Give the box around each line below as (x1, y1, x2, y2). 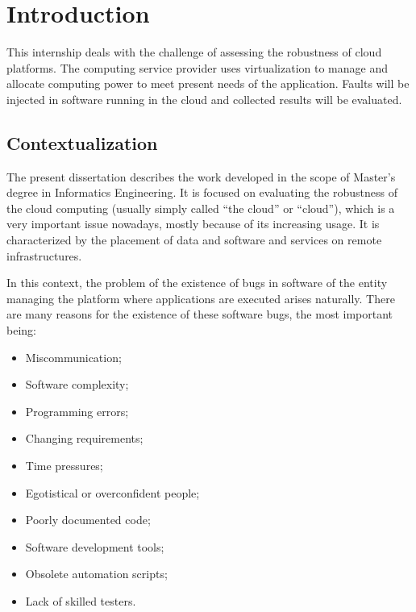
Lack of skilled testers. (25, 592, 136, 609)
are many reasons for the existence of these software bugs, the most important (6, 306, 393, 323)
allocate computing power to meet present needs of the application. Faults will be (6, 75, 410, 92)
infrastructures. (6, 247, 82, 264)
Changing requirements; (25, 430, 144, 447)
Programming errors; (25, 402, 129, 419)
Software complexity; (25, 376, 129, 393)
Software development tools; (25, 538, 164, 555)
